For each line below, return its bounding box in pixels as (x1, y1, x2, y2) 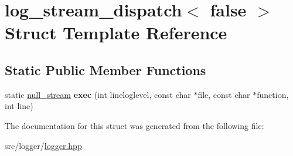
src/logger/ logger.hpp (5, 139, 82, 151)
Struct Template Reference (5, 21, 227, 45)
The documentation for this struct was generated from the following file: (5, 119, 264, 131)
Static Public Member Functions (5, 60, 206, 79)
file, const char (197, 88, 250, 100)
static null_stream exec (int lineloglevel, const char (5, 88, 191, 100)
